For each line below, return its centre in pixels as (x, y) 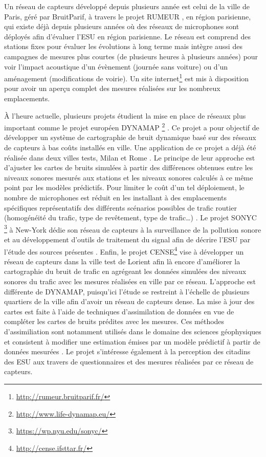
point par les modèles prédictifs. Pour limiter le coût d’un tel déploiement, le (124, 187)
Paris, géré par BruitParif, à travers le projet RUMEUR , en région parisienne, (128, 16)
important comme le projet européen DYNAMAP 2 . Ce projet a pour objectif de (132, 127)
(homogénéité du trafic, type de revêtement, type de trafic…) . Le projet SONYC (130, 218)
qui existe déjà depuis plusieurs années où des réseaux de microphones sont (122, 26)
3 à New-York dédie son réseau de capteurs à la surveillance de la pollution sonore (133, 228)
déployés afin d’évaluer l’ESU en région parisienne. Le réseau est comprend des (128, 36)
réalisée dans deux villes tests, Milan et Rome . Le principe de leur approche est (130, 157)
